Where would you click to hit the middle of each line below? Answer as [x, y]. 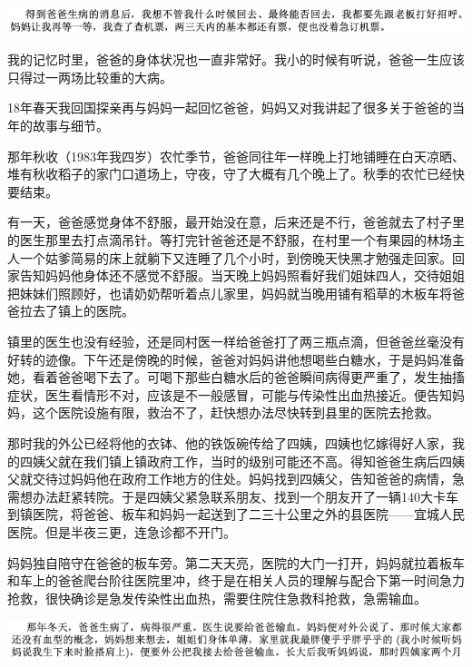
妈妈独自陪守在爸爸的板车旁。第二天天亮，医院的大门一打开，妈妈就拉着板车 [236, 562]
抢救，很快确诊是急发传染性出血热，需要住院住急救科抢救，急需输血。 [217, 598]
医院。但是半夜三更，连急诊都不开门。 [122, 531]
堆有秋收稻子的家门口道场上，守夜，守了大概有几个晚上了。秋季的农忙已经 [230, 174]
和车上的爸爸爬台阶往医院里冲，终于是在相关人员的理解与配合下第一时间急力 [236, 580]
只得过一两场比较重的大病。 [90, 77]
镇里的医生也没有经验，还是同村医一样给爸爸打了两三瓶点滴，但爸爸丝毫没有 [236, 341]
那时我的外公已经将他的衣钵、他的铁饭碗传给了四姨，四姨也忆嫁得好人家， [230, 442]
